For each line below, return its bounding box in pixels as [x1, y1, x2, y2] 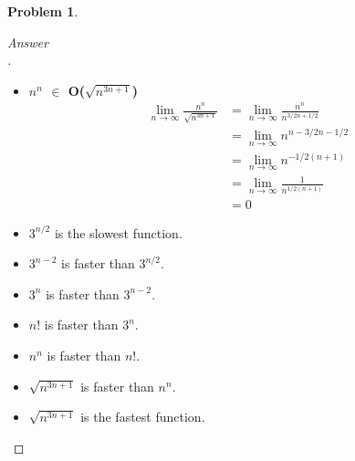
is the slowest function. [54, 223, 183, 242]
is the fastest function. [80, 407, 205, 426]
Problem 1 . [7, 2, 78, 20]
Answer [7, 32, 48, 51]
